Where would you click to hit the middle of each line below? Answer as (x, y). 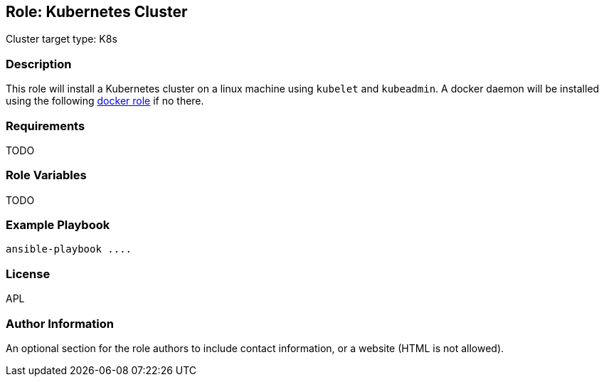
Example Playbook (58, 225)
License (28, 274)
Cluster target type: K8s (62, 39)
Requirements (46, 126)
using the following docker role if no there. (105, 101)
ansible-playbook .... (69, 249)
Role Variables (46, 175)
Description (39, 64)
